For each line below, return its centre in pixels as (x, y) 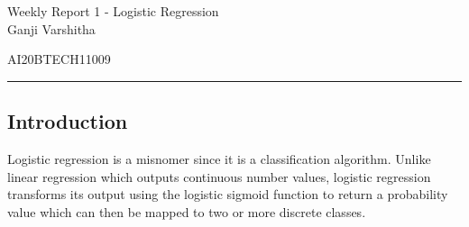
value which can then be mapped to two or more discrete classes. (187, 211)
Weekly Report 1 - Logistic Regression (113, 11)
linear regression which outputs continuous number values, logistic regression (219, 176)
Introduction (68, 121)
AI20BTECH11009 (59, 59)
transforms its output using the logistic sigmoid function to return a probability (228, 194)
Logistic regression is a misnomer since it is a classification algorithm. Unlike (219, 158)
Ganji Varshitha (51, 28)
